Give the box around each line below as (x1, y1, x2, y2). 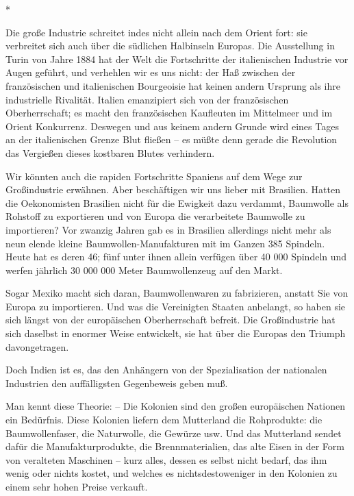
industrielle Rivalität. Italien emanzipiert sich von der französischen (5, 92, 289, 106)
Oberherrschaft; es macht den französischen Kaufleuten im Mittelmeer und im (5, 106, 333, 120)
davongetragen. (5, 339, 69, 354)
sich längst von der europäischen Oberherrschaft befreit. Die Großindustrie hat (5, 312, 336, 327)
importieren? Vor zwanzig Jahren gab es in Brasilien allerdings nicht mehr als (5, 222, 331, 236)
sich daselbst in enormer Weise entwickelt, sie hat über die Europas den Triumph (5, 326, 346, 340)
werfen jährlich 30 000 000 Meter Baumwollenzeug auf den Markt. (5, 262, 283, 277)
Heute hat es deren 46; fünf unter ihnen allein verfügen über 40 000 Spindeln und (5, 249, 347, 264)
